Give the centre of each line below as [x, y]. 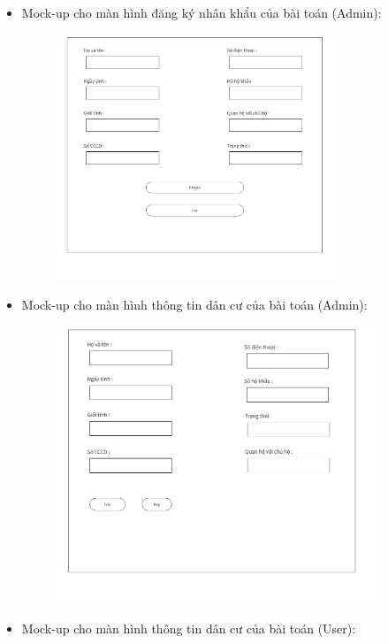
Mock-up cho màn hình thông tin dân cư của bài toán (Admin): [194, 305]
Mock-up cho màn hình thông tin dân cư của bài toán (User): [189, 628]
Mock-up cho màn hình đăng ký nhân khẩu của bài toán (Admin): [202, 12]
